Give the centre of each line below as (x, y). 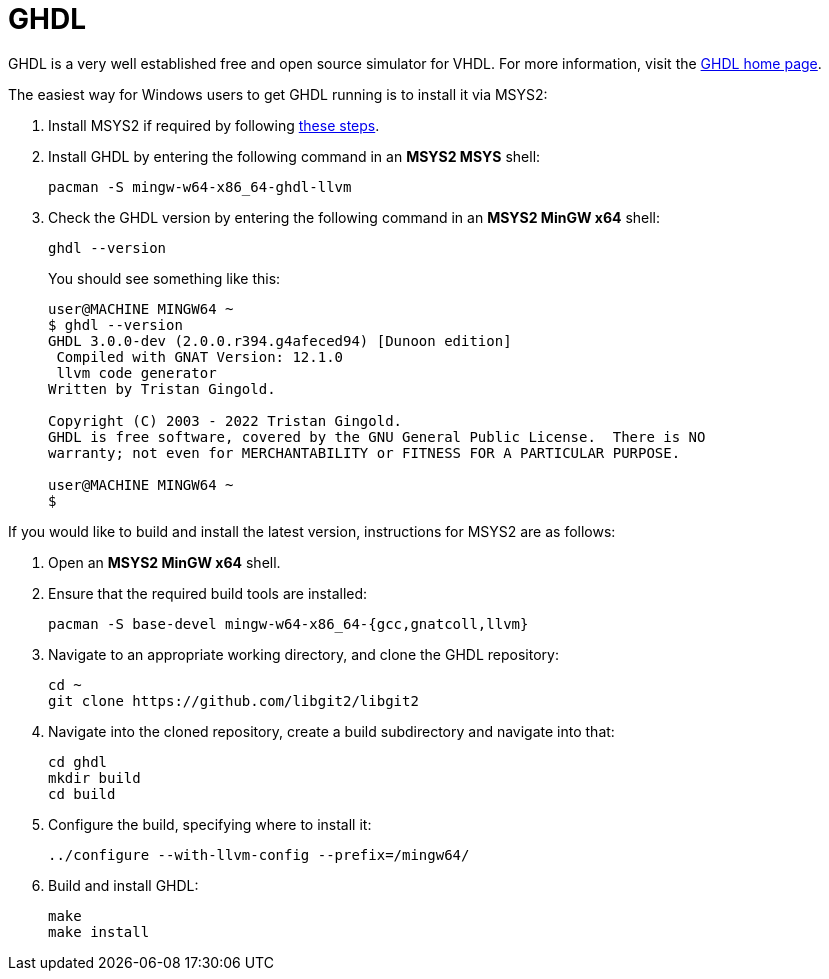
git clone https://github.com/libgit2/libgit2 (233, 700)
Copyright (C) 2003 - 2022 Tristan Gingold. (225, 420)
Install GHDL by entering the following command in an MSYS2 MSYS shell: (294, 156)
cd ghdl (78, 761)
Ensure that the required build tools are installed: (208, 593)
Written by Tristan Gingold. (162, 388)
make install (99, 931)
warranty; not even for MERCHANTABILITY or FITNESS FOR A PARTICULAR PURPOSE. (364, 452)
